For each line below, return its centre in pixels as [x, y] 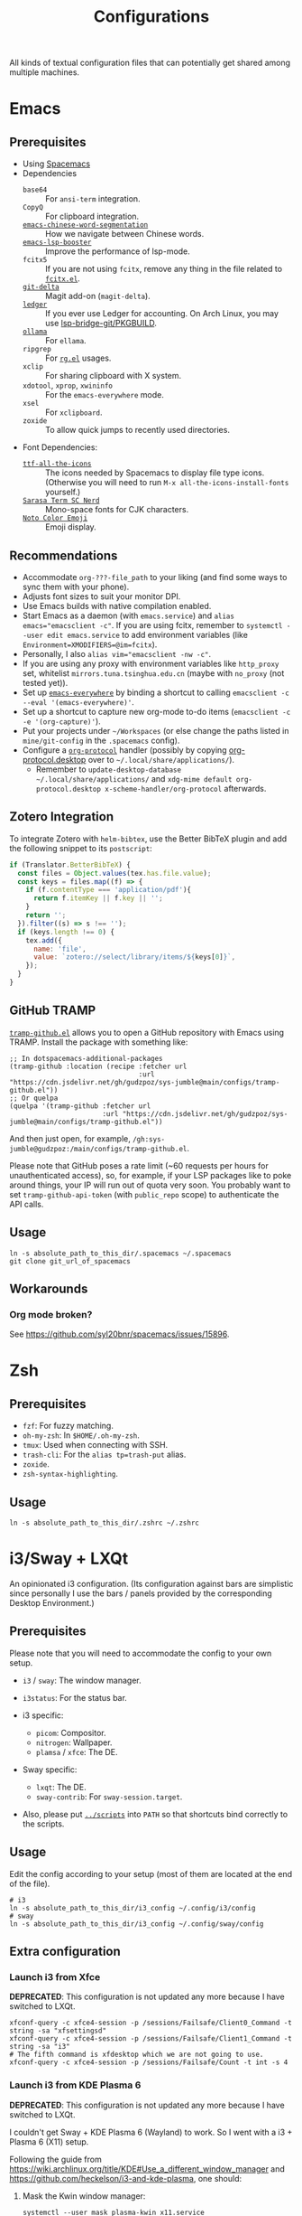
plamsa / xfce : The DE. [77, 1751]
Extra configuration [65, 1952]
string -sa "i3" [40, 2047]
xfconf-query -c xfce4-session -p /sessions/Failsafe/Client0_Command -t [151, 2023]
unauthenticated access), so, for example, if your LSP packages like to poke [151, 1175]
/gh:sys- [148, 1139]
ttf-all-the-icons [57, 464]
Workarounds [49, 1288]
